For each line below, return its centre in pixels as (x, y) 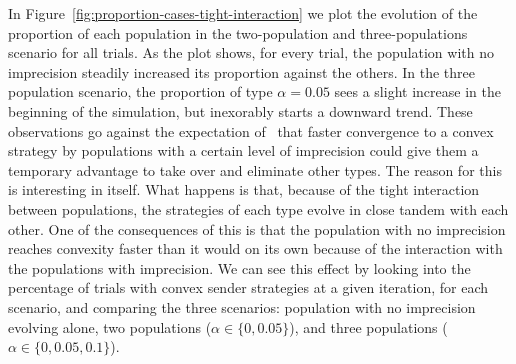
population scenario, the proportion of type (140, 91)
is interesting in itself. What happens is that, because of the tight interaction (244, 189)
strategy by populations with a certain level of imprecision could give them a (243, 150)
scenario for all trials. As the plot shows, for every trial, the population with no (251, 52)
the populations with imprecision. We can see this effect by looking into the (239, 267)
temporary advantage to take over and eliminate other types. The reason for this (255, 169)
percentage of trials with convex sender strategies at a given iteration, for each (248, 287)
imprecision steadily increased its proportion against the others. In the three (241, 71)
